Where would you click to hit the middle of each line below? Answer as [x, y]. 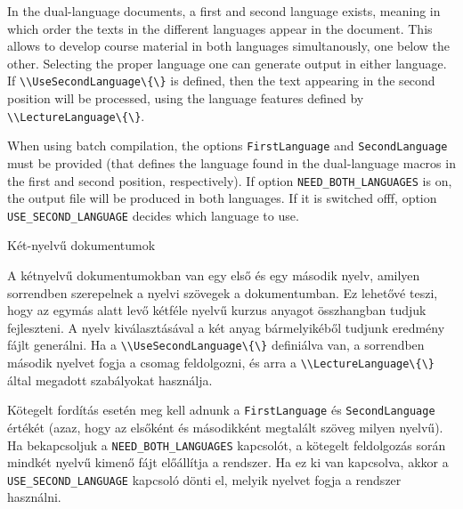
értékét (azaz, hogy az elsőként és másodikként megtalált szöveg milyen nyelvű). [225, 427]
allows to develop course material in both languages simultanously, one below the [229, 46]
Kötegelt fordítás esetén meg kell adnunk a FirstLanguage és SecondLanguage [221, 410]
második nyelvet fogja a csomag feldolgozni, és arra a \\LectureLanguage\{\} [221, 363]
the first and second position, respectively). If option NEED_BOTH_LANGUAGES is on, [230, 180]
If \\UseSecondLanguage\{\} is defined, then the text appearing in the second [221, 81]
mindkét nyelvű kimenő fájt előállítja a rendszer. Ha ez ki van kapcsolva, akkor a [228, 462]
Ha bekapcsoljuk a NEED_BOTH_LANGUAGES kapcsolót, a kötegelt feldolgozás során [227, 444]
